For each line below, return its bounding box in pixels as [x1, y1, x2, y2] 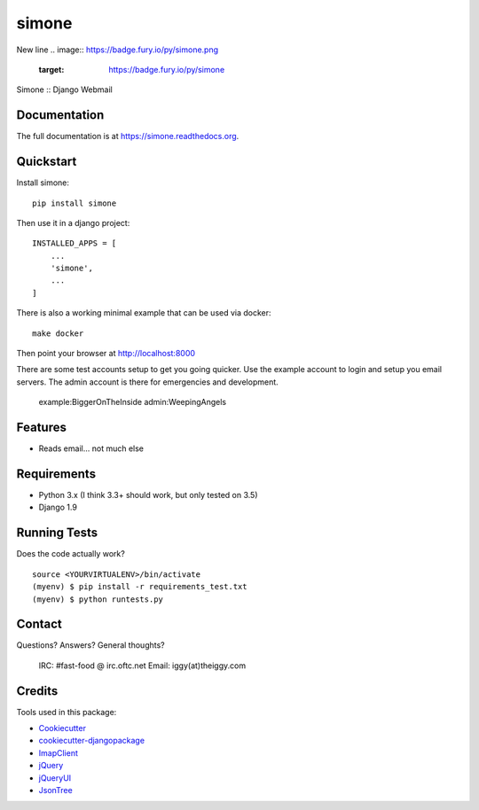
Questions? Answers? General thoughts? [16, 640, 165, 650]
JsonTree [38, 785, 73, 796]
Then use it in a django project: [16, 217, 130, 228]
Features [16, 420, 67, 435]
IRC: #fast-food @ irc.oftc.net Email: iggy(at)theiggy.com [38, 660, 247, 671]
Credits [16, 683, 59, 698]
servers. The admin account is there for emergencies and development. [16, 377, 279, 387]
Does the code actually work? [16, 549, 126, 559]
